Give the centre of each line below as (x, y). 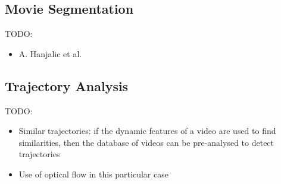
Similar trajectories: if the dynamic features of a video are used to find (147, 131)
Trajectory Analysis (67, 85)
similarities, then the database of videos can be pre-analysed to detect (146, 142)
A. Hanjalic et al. (50, 53)
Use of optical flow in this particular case (93, 174)
